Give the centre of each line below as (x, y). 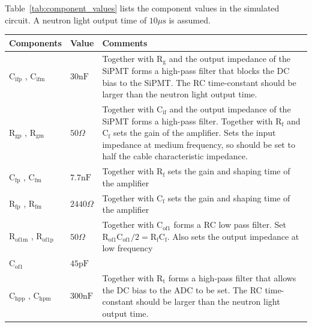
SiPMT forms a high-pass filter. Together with (187, 121)
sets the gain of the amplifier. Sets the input (194, 133)
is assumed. (190, 20)
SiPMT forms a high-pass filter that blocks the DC (196, 70)
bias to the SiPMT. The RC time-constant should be (199, 82)
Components (35, 42)
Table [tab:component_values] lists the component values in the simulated (142, 8)
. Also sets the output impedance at (233, 236)
